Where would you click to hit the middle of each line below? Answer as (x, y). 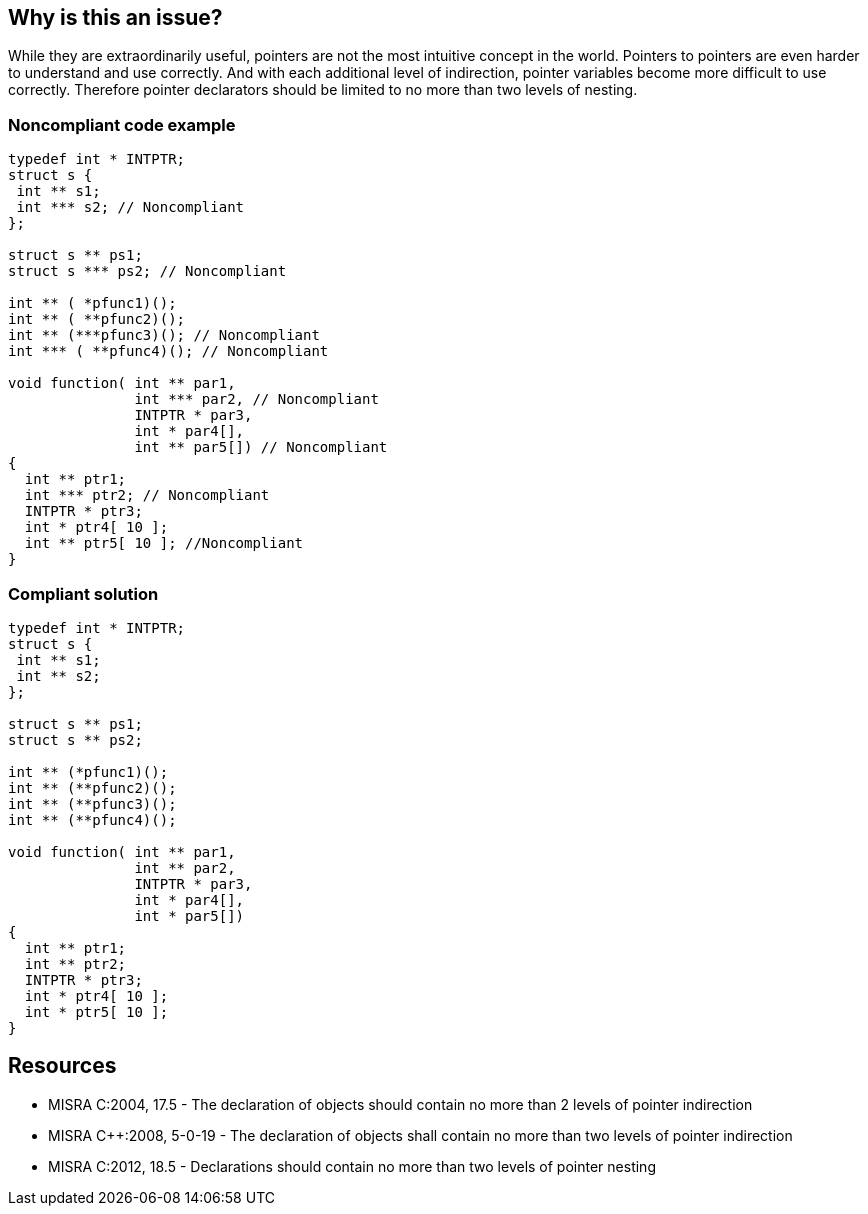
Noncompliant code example (122, 124)
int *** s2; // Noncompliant (130, 207)
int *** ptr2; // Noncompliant (147, 495)
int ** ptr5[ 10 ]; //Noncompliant (164, 543)
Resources (62, 1066)
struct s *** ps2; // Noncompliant (147, 271)
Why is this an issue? (115, 17)
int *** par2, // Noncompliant (256, 399)
